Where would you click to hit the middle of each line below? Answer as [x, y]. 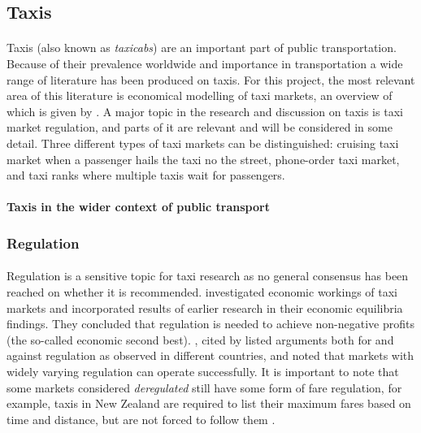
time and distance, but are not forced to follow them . [141, 419]
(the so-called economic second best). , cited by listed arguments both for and [200, 339]
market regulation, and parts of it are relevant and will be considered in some [200, 127]
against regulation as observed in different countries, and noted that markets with [210, 355]
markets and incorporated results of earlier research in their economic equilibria [205, 307]
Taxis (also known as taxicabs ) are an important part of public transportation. [202, 48]
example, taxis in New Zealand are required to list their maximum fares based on [209, 403]
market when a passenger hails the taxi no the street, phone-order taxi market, [203, 159]
